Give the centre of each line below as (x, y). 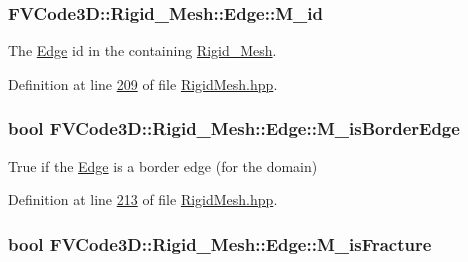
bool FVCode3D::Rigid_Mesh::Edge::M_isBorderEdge (234, 128)
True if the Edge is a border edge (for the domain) (163, 165)
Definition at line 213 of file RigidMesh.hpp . (143, 199)
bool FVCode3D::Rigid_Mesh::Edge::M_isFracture (220, 243)
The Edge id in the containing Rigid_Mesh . (142, 50)
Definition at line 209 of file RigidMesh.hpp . (143, 83)
